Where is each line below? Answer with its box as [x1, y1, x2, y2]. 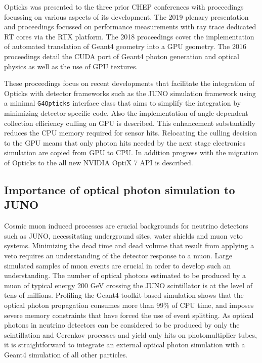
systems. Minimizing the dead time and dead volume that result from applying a [4, 240, 254, 251]
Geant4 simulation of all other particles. [4, 349, 128, 359]
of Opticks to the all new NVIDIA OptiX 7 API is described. [4, 157, 193, 167]
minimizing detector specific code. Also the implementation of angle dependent [4, 108, 248, 118]
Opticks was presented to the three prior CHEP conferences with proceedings [4, 2, 244, 12]
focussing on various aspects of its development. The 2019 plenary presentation [4, 11, 249, 22]
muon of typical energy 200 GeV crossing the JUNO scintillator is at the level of [4, 280, 253, 290]
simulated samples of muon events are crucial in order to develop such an [4, 260, 231, 270]
